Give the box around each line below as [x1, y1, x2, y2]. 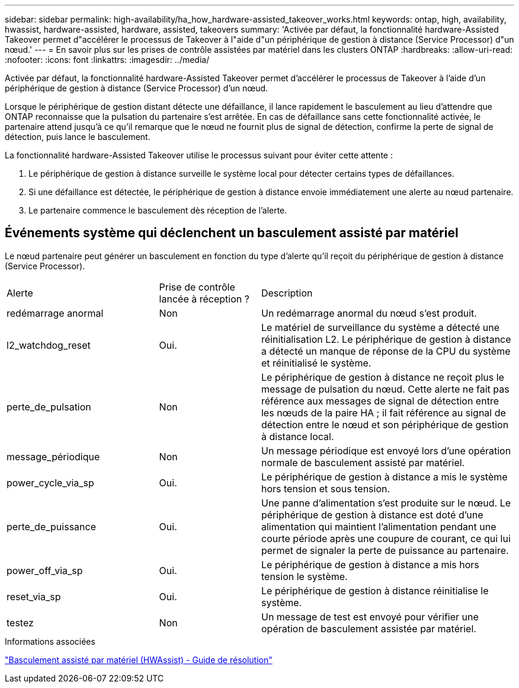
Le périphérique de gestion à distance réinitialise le [261, 584, 489, 597]
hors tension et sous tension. [261, 482, 390, 495]
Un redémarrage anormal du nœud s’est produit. [261, 307, 477, 319]
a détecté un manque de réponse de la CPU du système [261, 345, 511, 357]
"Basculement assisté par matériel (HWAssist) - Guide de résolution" [5, 654, 273, 665]
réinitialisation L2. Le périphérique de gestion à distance [261, 333, 511, 345]
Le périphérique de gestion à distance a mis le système [261, 470, 508, 483]
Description [261, 286, 313, 299]
